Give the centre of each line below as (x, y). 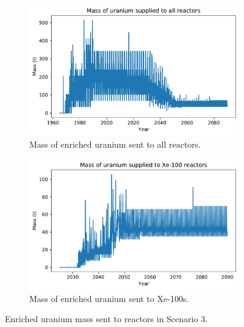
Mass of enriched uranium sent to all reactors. (115, 144)
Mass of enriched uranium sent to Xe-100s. (109, 298)
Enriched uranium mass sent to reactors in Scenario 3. (106, 319)
